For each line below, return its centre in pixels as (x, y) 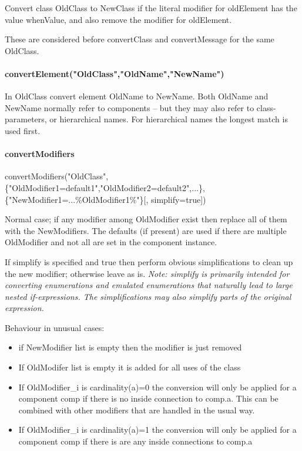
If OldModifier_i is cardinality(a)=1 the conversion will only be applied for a (157, 430)
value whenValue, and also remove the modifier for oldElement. (118, 19)
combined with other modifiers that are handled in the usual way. (137, 410)
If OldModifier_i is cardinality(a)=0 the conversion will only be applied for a (157, 387)
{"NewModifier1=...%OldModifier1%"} (74, 199)
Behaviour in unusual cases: (55, 327)
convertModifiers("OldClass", (57, 176)
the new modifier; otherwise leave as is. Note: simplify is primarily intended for (147, 273)
